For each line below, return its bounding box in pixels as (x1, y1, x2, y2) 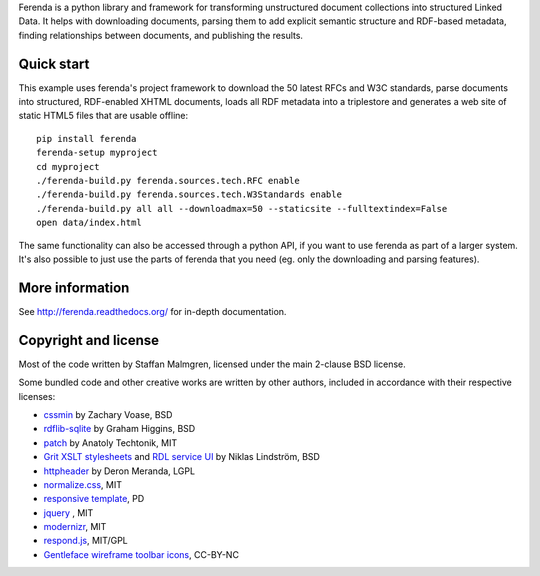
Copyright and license (18, 331, 160, 349)
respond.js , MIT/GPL (43, 535, 129, 547)
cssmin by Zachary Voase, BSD (43, 408, 173, 420)
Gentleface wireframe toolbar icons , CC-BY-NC (43, 548, 240, 560)
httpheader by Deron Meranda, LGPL (43, 465, 195, 477)
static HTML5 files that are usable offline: (18, 110, 189, 122)
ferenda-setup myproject (36, 147, 158, 159)
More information (18, 279, 130, 296)
